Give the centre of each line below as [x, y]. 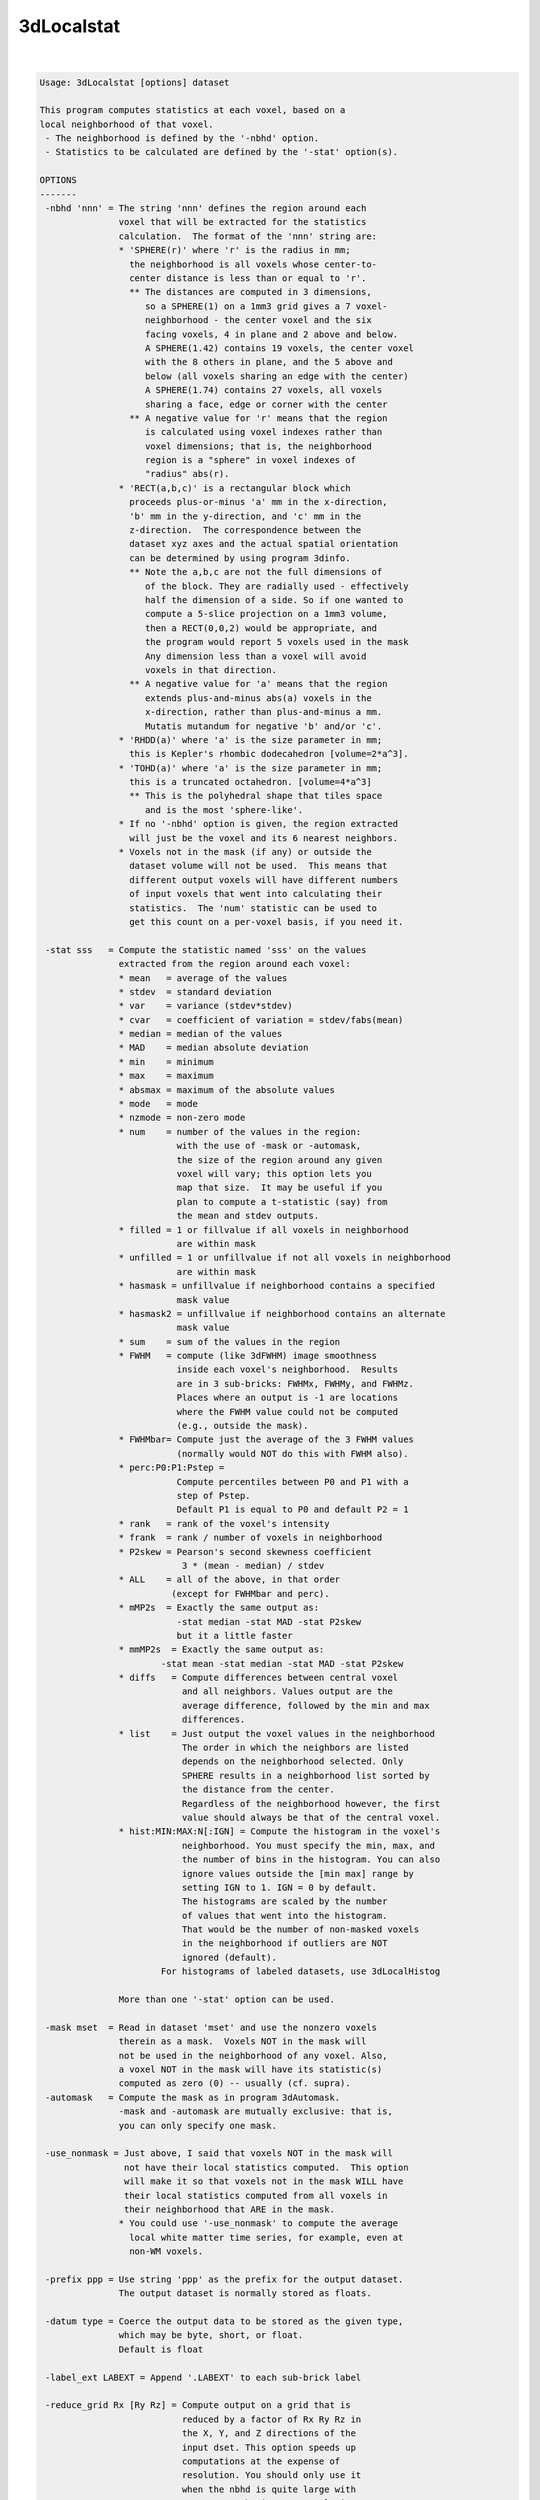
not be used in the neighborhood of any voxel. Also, [253, 2055]
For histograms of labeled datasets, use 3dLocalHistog [300, 1971]
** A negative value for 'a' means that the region [258, 684]
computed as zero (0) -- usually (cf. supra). [234, 2083]
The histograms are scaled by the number [284, 1901]
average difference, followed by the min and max [305, 1705]
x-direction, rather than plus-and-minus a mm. [264, 712]
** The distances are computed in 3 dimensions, [250, 292]
